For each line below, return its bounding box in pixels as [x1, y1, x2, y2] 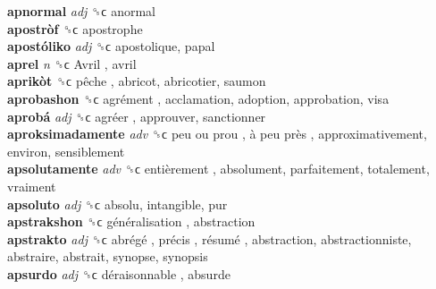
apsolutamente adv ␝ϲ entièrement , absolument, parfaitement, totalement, [7, 159, 430, 178]
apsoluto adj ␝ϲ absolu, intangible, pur [7, 194, 228, 213]
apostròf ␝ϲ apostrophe [7, 19, 143, 38]
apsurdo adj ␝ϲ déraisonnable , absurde [7, 264, 231, 283]
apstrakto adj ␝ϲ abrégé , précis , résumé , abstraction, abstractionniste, [7, 229, 412, 248]
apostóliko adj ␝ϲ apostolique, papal [7, 37, 215, 55]
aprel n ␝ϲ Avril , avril [7, 54, 137, 72]
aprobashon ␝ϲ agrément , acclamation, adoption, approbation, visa [7, 89, 390, 107]
